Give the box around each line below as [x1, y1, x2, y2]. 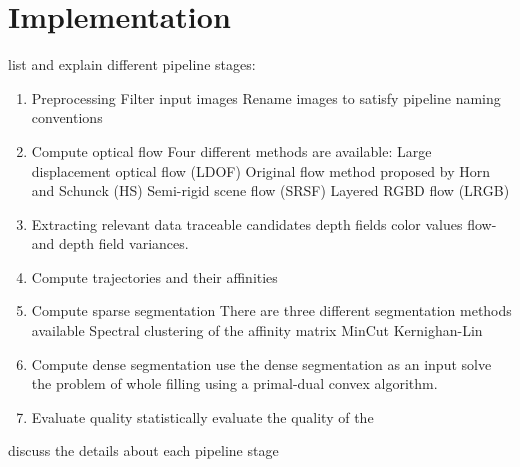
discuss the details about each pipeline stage [8, 440, 279, 461]
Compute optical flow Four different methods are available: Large [31, 140, 432, 161]
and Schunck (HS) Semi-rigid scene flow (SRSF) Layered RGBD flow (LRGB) [31, 180, 510, 201]
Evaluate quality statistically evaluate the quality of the [31, 406, 374, 427]
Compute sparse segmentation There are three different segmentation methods [31, 300, 512, 321]
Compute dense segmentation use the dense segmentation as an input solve [31, 353, 492, 374]
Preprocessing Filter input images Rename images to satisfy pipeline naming [31, 87, 501, 108]
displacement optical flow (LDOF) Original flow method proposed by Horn [31, 160, 491, 181]
